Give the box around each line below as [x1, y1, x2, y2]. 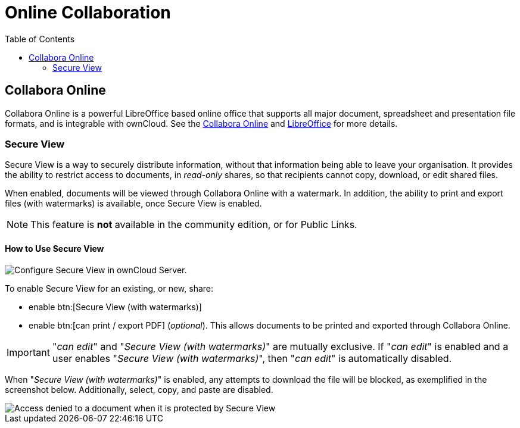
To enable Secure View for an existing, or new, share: [5, 283, 213, 293]
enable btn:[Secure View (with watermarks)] [29, 301, 202, 312]
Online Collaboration [5, 2, 171, 23]
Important [7, 346, 50, 358]
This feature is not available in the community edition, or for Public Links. [30, 218, 357, 231]
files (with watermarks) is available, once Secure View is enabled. [5, 198, 262, 209]
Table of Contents [5, 33, 75, 44]
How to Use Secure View [5, 243, 104, 254]
